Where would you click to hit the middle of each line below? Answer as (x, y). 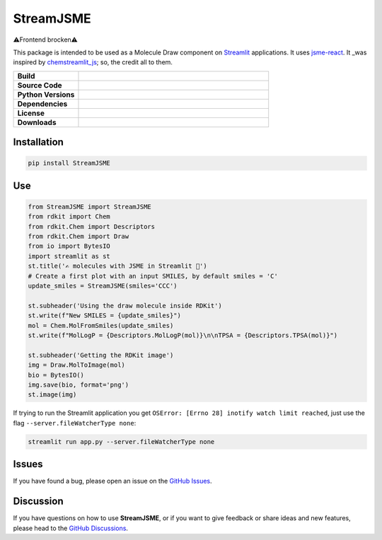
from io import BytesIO (69, 246)
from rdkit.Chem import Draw (79, 236)
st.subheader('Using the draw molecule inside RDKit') (125, 305)
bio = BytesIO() (56, 375)
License (31, 113)
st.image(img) (52, 395)
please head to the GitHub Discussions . (71, 528)
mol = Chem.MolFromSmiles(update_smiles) (101, 325)
